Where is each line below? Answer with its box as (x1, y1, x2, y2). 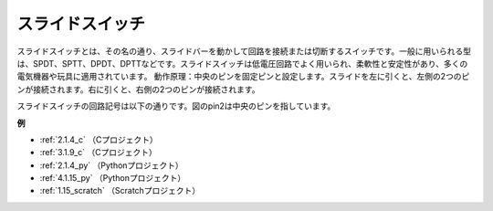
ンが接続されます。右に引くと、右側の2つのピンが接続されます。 (16, 83, 260, 95)
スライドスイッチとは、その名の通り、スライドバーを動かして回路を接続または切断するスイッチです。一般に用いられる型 (16, 46, 472, 57)
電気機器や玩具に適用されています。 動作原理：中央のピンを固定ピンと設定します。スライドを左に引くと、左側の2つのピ (16, 71, 470, 82)
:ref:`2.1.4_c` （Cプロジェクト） (39, 133, 159, 145)
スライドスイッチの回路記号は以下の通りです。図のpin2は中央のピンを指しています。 (16, 100, 336, 111)
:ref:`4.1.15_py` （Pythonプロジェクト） (39, 173, 186, 184)
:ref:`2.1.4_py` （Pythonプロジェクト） (39, 160, 184, 171)
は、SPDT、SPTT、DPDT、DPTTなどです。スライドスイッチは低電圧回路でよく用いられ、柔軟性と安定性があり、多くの (16, 58, 468, 69)
